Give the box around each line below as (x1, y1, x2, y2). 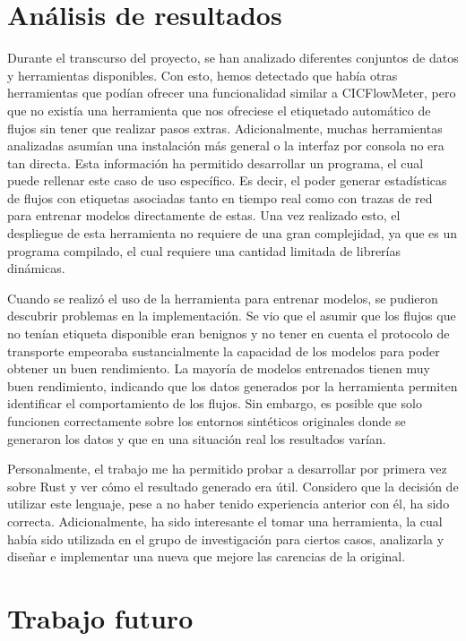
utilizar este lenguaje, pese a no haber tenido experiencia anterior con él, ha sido (7, 494, 450, 513)
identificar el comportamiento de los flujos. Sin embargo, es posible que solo (7, 394, 422, 413)
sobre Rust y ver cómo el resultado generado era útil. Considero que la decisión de (7, 476, 459, 495)
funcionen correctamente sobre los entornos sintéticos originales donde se (7, 412, 406, 430)
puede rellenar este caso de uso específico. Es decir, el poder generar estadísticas (7, 171, 447, 190)
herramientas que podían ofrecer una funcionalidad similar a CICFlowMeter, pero (7, 83, 456, 102)
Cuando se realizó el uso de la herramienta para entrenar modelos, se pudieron (7, 288, 438, 307)
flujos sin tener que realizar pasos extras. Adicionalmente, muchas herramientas (7, 118, 443, 137)
